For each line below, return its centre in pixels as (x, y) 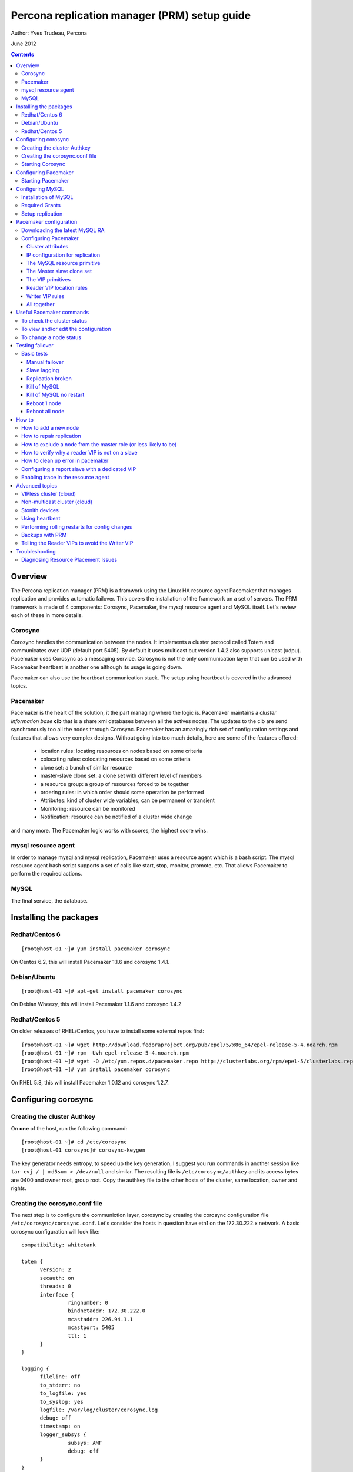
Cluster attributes (48, 247)
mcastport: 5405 (91, 1327)
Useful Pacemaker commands (53, 313)
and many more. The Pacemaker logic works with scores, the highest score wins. (109, 830)
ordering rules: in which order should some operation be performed (122, 792)
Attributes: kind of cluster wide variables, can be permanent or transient (127, 800)
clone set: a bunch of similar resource (86, 767)
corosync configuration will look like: (55, 1231)
